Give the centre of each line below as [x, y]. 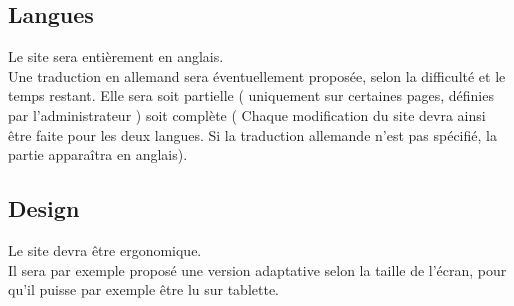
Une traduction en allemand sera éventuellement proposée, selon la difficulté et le [257, 75]
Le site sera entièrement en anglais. [116, 56]
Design [44, 208]
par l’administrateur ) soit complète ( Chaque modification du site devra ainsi [247, 114]
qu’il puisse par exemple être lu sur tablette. [144, 289]
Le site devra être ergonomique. [105, 249]
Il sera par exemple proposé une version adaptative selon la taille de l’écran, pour [257, 269]
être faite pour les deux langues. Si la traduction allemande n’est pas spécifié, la [252, 134]
